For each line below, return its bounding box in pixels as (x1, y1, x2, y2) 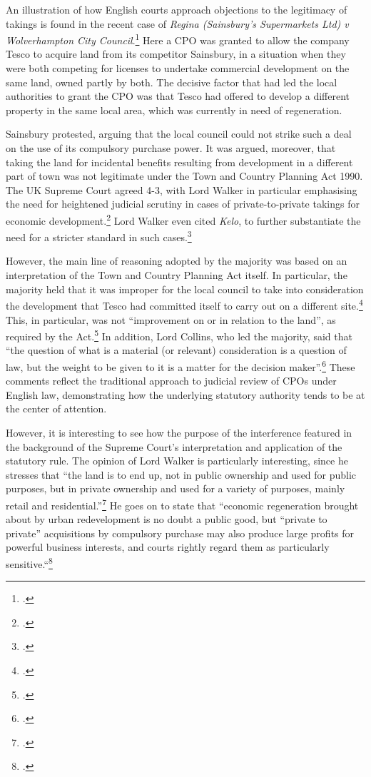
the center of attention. (6, 401, 107, 416)
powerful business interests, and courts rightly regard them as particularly (6, 539, 330, 554)
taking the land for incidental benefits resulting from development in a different (6, 154, 353, 169)
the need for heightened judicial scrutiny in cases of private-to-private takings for (6, 196, 360, 211)
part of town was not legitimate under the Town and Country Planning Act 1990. (6, 168, 363, 183)
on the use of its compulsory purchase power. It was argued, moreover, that (6, 141, 336, 155)
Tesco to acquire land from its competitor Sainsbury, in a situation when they (6, 46, 346, 61)
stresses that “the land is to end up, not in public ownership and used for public (6, 467, 357, 482)
